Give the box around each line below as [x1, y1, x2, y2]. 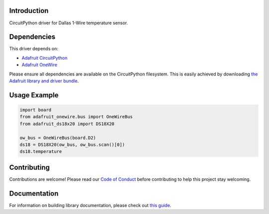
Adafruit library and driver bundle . [9, 77, 79, 84]
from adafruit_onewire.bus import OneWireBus [19, 114, 133, 120]
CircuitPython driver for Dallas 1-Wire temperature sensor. [9, 20, 128, 26]
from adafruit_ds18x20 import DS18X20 [19, 121, 115, 127]
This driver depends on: [9, 46, 58, 52]
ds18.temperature [19, 149, 62, 154]
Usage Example [9, 91, 59, 99]
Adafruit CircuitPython [21, 55, 68, 61]
